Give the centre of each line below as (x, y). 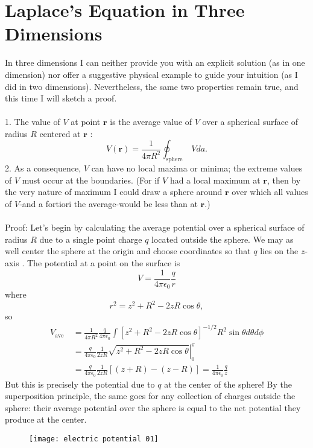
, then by (284, 180)
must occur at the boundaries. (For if (91, 180)
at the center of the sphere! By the (228, 384)
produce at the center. (46, 419)
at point (86, 122)
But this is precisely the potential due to (80, 384)
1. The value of (33, 122)
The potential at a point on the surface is (104, 263)
